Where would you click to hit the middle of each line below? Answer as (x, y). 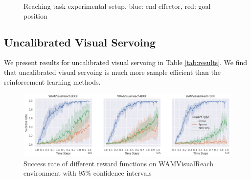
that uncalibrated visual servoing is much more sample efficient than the (112, 72)
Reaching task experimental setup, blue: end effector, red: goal (117, 6)
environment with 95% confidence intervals (88, 173)
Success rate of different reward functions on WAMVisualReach (118, 163)
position (35, 15)
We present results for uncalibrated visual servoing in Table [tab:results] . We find (126, 62)
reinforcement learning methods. (52, 81)
